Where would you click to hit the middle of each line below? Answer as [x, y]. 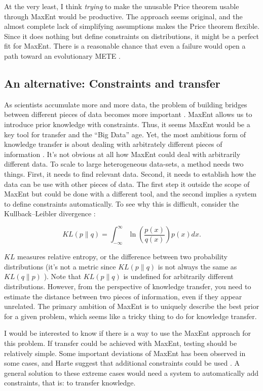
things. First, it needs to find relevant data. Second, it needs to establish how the [130, 173]
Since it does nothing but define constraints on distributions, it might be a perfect [131, 36]
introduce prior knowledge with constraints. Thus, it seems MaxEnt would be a [127, 124]
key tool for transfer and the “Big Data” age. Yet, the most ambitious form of [125, 134]
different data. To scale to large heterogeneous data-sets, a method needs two [124, 164]
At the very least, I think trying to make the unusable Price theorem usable [122, 6]
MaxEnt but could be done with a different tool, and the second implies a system [130, 194]
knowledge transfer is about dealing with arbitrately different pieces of [113, 144]
